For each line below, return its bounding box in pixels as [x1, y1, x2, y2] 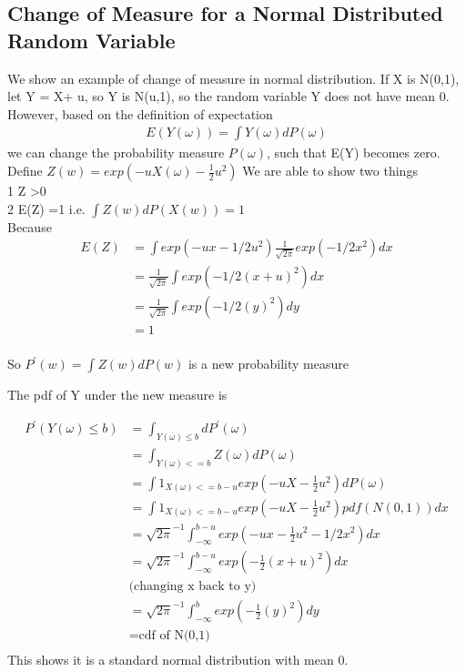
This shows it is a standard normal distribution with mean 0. [7, 650, 349, 669]
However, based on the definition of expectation [7, 104, 273, 123]
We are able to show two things [242, 161, 418, 179]
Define [7, 161, 43, 179]
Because [7, 217, 52, 236]
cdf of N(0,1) [138, 629, 210, 643]
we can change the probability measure [7, 143, 225, 162]
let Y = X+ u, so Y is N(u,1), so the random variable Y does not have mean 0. [7, 87, 450, 106]
